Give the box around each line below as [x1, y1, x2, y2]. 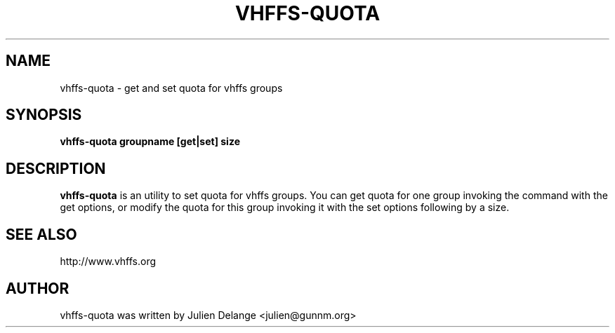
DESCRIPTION [6, 159, 106, 177]
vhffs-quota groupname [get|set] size [60, 135, 240, 148]
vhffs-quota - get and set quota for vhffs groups [60, 81, 283, 94]
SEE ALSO [6, 225, 77, 243]
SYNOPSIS [6, 106, 82, 124]
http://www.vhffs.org [60, 255, 157, 268]
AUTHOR [6, 279, 70, 297]
